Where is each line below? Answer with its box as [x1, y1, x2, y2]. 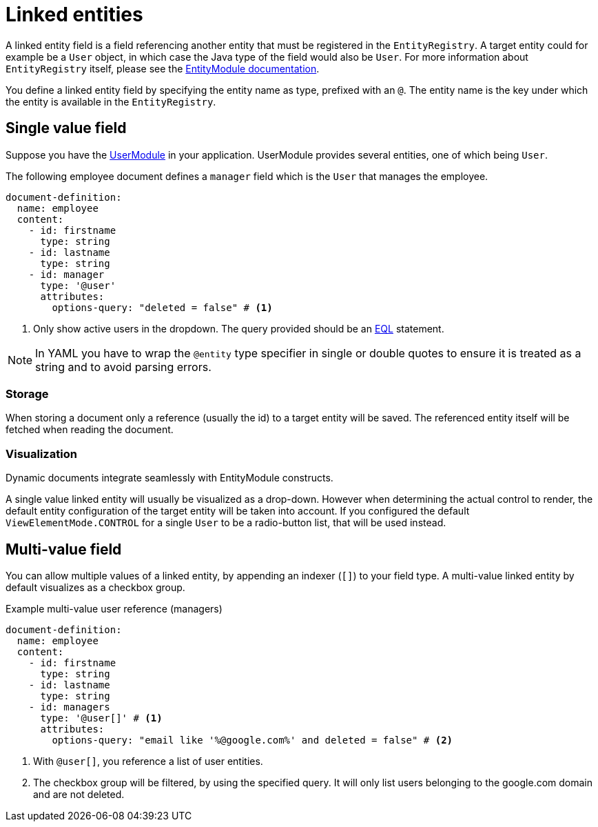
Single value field [6, 119, 127, 137]
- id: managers [28, 701, 110, 713]
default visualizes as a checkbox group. [6, 581, 185, 593]
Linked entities [6, 3, 143, 26]
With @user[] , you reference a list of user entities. [33, 755, 263, 767]
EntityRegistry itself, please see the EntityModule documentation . [6, 62, 320, 74]
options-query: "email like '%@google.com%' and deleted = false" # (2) [52, 734, 453, 746]
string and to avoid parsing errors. [35, 359, 212, 374]
